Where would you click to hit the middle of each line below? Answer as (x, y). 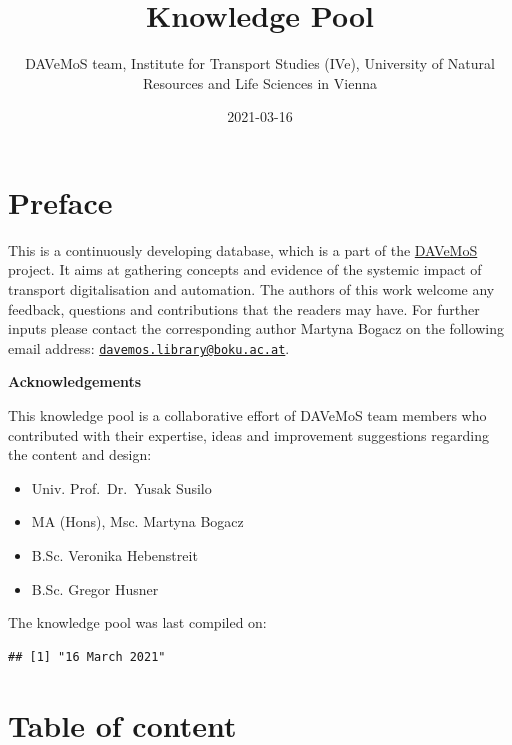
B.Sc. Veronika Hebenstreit (114, 555)
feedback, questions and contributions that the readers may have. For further (244, 308)
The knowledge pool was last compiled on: (137, 622)
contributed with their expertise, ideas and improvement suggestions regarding (248, 434)
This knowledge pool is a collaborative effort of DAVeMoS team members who (247, 415)
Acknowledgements (75, 381)
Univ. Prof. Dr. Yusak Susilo (121, 487)
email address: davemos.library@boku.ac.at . (149, 347)
